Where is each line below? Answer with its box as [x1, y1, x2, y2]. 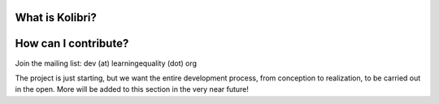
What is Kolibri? [15, 11, 98, 24]
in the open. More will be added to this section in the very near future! [15, 84, 250, 94]
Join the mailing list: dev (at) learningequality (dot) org [15, 58, 198, 68]
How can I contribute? [15, 37, 129, 50]
